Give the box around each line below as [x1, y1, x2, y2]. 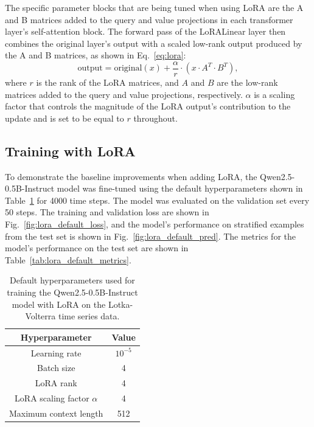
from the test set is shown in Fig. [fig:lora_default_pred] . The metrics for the [5, 229, 296, 242]
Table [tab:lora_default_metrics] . [5, 253, 131, 266]
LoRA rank [35, 377, 77, 389]
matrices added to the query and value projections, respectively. [5, 88, 243, 100]
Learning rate [30, 346, 82, 359]
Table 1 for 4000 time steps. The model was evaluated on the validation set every [5, 193, 310, 206]
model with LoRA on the [12, 297, 106, 310]
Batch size [37, 361, 75, 374]
